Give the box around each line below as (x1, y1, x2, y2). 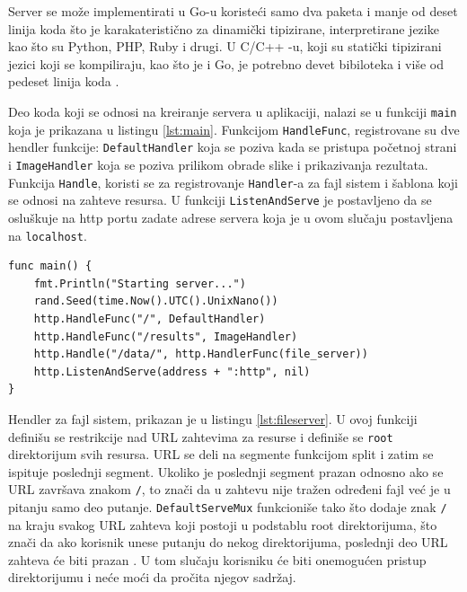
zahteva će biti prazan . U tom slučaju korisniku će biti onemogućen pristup (8, 550, 427, 569)
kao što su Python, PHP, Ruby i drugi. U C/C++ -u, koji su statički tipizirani (8, 37, 442, 56)
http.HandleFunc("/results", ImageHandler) (33, 330, 298, 343)
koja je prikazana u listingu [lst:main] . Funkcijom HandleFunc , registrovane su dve (8, 119, 460, 138)
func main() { (8, 260, 93, 273)
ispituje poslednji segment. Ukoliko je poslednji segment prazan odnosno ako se (8, 462, 444, 481)
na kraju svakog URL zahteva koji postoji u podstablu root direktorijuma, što (8, 515, 437, 534)
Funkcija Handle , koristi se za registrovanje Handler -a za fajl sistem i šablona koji (8, 172, 459, 191)
